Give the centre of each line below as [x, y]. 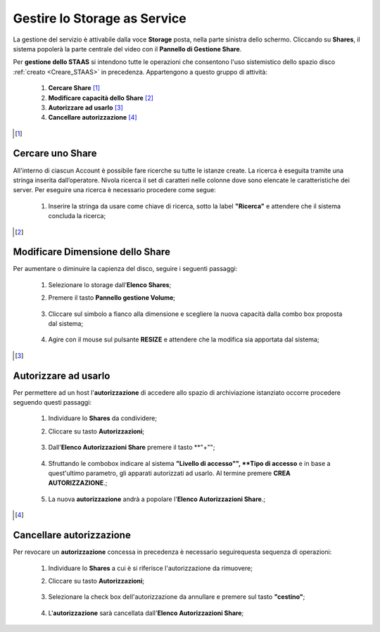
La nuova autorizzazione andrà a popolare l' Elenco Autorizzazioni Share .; [157, 499]
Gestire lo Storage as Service [100, 18]
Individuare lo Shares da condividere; [103, 418]
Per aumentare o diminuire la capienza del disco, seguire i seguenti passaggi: [125, 269]
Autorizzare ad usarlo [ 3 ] [85, 107]
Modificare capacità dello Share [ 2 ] [101, 98]
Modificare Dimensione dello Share [91, 252]
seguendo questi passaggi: [52, 403]
